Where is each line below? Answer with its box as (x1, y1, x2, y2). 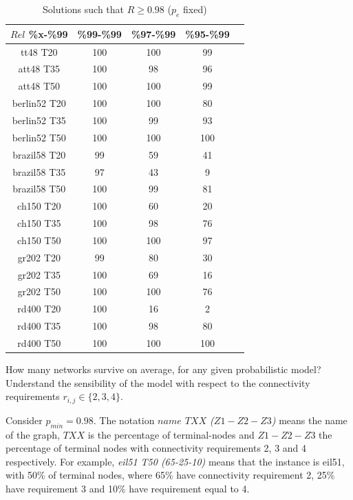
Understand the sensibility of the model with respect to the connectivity (6, 375, 310, 390)
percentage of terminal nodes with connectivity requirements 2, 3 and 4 (6, 441, 307, 455)
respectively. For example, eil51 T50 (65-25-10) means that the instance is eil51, (6, 454, 345, 468)
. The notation (93, 412, 155, 427)
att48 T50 (18, 79, 61, 93)
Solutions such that (43, 2, 125, 16)
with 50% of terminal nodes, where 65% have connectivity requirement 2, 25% (6, 468, 335, 482)
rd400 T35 (17, 319, 61, 333)
